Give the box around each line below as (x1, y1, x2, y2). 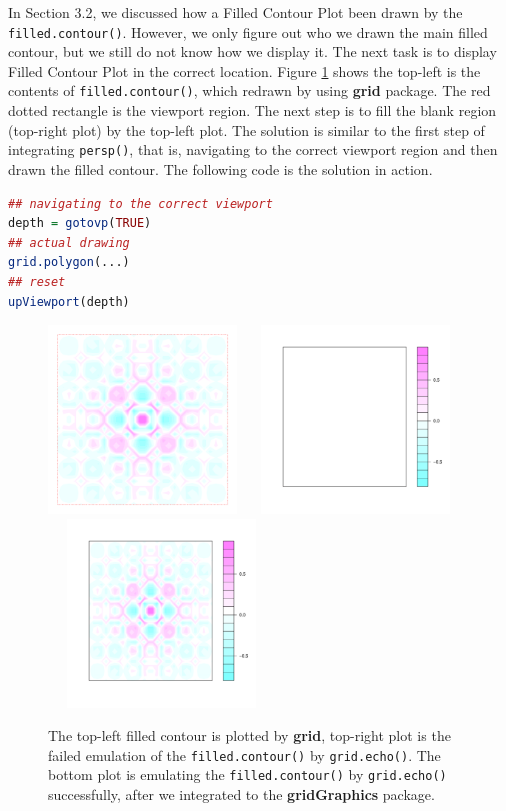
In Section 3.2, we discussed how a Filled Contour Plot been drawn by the (8, 2, 463, 22)
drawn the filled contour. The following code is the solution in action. (8, 158, 433, 179)
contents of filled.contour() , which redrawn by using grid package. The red (8, 80, 491, 101)
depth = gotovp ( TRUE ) (8, 216, 152, 231)
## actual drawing (8, 235, 130, 250)
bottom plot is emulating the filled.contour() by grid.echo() (48, 764, 447, 785)
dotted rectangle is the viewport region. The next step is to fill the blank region (8, 100, 497, 121)
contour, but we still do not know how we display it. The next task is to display (8, 41, 497, 62)
